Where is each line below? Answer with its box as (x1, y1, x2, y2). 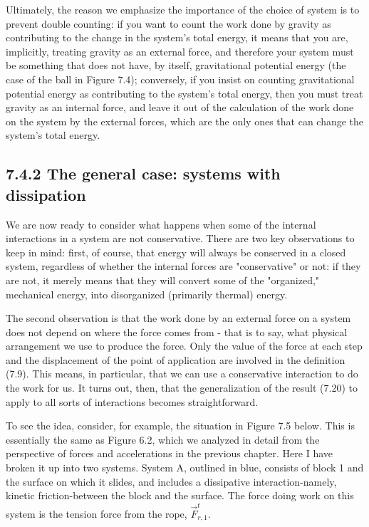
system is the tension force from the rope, (6, 506, 187, 521)
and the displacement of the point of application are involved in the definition (6, 352, 345, 367)
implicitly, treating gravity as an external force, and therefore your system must (6, 43, 354, 58)
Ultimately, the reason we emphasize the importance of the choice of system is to (6, 2, 360, 16)
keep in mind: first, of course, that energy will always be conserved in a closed (6, 244, 346, 259)
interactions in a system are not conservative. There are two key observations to (6, 231, 355, 246)
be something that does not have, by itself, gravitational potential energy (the (6, 58, 346, 73)
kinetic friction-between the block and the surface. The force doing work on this (6, 488, 354, 503)
